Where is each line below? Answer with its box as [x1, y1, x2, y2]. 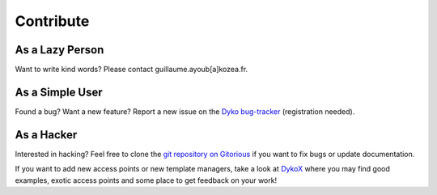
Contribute [15, 12, 90, 30]
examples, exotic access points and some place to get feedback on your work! [15, 175, 278, 185]
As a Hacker [15, 128, 78, 142]
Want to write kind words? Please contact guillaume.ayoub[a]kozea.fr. [15, 65, 248, 74]
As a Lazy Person [15, 43, 104, 57]
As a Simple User [15, 85, 103, 99]
